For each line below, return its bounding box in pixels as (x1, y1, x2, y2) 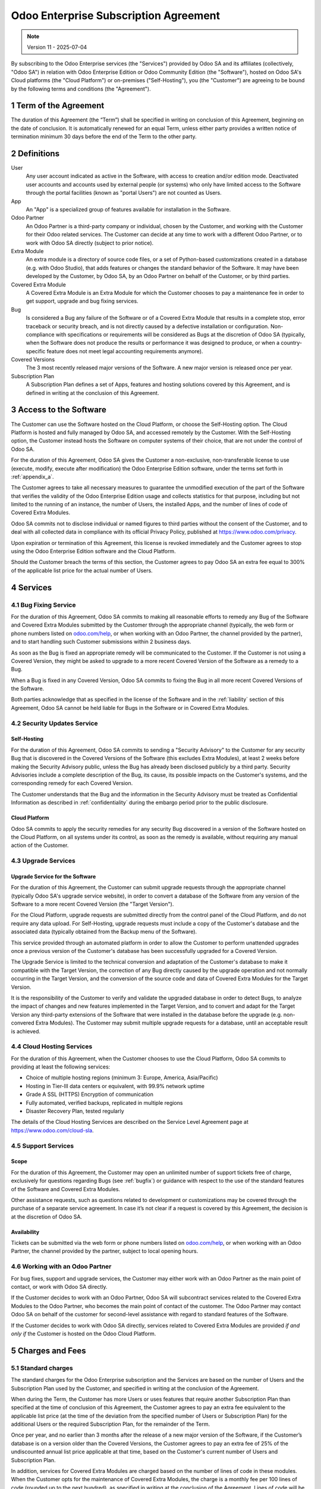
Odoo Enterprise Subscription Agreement (11, 9, 221, 22)
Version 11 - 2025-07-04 (27, 43, 87, 51)
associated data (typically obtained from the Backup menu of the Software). (11, 928, 197, 935)
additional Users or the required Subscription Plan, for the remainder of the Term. (11, 1421, 210, 1428)
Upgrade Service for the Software (11, 873, 96, 880)
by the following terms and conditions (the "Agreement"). (11, 85, 151, 92)
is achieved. (11, 1027, 41, 1035)
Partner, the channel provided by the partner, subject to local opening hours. (11, 1248, 199, 1255)
